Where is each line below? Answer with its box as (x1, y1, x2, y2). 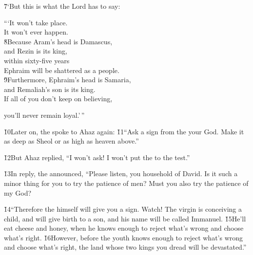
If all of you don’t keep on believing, (4, 93, 113, 104)
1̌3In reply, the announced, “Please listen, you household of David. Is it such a (4, 168, 238, 179)
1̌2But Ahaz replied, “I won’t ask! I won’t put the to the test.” (4, 152, 190, 162)
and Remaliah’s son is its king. (4, 84, 96, 94)
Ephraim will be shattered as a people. (4, 65, 119, 75)
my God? (4, 187, 32, 198)
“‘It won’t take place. (4, 17, 68, 27)
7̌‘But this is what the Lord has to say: (4, 1, 120, 11)
